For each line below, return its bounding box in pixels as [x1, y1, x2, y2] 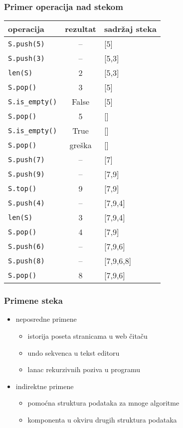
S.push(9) [8, 170, 45, 178]
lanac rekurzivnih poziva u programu [27, 364, 140, 375]
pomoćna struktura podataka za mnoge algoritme [27, 398, 180, 408]
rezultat [65, 23, 96, 35]
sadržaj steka [104, 23, 157, 35]
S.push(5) [8, 39, 45, 48]
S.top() [8, 184, 37, 193]
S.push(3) [8, 54, 45, 62]
